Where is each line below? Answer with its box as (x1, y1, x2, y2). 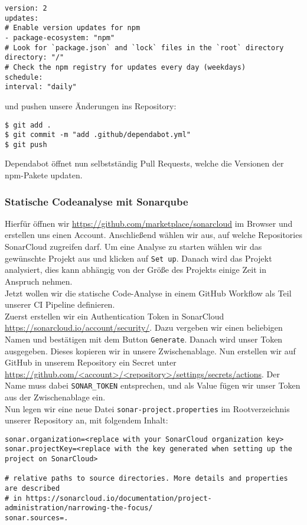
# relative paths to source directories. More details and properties (5, 474, 288, 483)
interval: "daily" (5, 83, 77, 92)
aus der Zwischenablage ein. (5, 390, 106, 403)
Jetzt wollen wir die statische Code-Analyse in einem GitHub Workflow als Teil (5, 286, 292, 299)
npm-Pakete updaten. (5, 169, 83, 181)
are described (5, 484, 60, 493)
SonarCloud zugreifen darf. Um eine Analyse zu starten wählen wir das (5, 240, 262, 253)
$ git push (5, 140, 47, 149)
